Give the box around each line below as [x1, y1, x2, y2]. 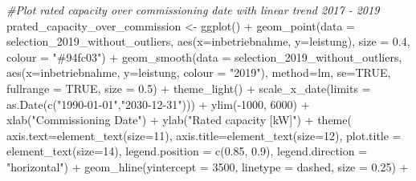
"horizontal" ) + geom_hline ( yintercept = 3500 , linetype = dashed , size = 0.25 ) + [6, 158, 409, 175]
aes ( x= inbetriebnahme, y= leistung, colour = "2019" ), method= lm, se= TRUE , [6, 64, 391, 81]
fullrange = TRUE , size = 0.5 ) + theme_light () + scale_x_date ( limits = [6, 79, 371, 96]
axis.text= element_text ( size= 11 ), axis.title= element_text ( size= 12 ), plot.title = [6, 127, 402, 143]
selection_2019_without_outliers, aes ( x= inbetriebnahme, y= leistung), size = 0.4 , [6, 33, 410, 50]
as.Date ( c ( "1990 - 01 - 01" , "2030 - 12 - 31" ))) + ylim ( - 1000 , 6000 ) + [6, 95, 310, 112]
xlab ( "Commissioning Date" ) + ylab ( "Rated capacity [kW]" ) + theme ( [6, 111, 352, 128]
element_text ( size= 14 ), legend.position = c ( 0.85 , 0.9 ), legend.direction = [6, 143, 368, 159]
